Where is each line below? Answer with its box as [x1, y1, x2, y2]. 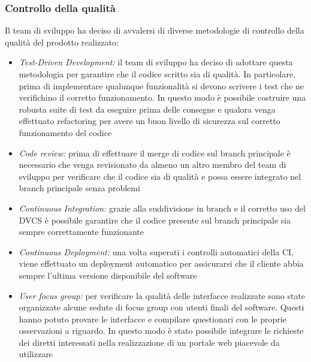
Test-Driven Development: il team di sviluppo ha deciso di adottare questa [19, 56, 293, 68]
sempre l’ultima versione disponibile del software [19, 269, 197, 281]
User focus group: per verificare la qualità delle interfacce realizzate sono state [19, 289, 306, 301]
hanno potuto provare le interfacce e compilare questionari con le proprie [19, 312, 286, 325]
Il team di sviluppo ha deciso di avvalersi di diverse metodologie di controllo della [5, 24, 304, 37]
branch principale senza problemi [19, 182, 140, 194]
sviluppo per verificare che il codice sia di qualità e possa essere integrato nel [19, 170, 301, 182]
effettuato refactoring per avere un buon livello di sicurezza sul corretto [19, 114, 280, 127]
